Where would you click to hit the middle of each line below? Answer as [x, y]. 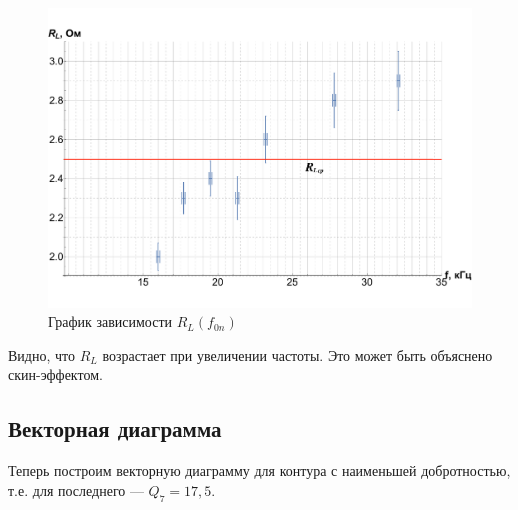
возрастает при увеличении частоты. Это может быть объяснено [297, 354]
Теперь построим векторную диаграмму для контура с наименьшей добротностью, [259, 470]
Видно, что [41, 354]
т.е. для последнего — [76, 489]
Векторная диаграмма [115, 428]
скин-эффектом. [55, 374]
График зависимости [110, 321]
